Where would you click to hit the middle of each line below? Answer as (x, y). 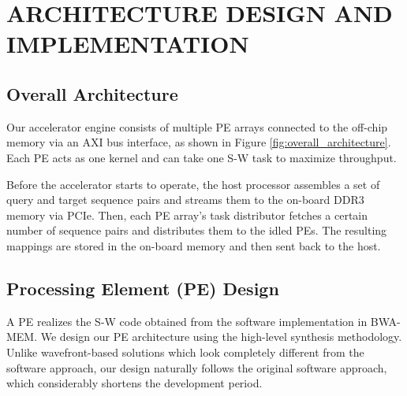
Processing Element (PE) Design (143, 288)
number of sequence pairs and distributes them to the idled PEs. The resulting (197, 230)
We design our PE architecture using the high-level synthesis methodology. (221, 337)
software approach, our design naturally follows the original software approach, (197, 367)
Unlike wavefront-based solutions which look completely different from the (185, 352)
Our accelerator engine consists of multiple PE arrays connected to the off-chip (197, 126)
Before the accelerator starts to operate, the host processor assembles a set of (193, 184)
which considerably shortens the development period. (134, 383)
